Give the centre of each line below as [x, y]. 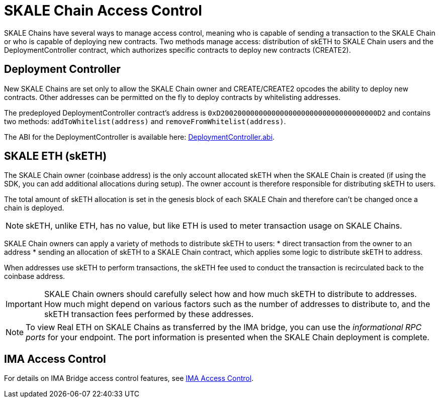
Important [24, 304]
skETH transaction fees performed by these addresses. [149, 314]
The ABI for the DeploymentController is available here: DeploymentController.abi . [139, 137]
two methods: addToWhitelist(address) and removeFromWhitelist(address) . [145, 121]
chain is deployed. [34, 208]
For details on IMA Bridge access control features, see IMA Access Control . [129, 378]
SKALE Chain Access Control [103, 11]
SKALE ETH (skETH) [56, 156]
